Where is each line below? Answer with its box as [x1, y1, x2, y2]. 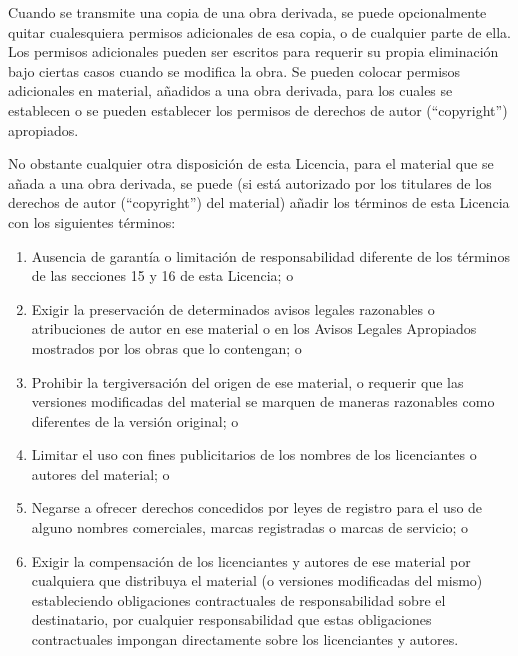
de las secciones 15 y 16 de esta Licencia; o [31, 265, 294, 286]
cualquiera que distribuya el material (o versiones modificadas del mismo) [31, 570, 483, 591]
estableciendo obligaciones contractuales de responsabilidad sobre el [31, 589, 446, 610]
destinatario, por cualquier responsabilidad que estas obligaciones [31, 609, 432, 630]
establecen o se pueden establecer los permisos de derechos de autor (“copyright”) [8, 99, 508, 120]
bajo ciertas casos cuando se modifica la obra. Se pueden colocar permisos [8, 60, 461, 81]
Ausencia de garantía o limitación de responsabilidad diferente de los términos [31, 245, 510, 266]
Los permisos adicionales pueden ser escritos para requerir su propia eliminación [8, 41, 499, 62]
